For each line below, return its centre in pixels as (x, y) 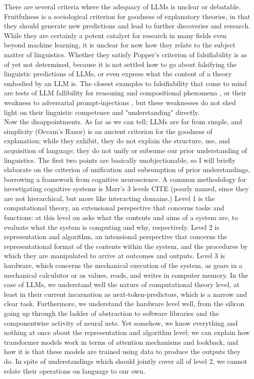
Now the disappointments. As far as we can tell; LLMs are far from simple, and (123, 122)
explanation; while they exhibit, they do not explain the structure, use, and (117, 141)
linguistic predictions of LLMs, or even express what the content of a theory (118, 74)
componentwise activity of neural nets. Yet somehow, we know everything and (121, 323)
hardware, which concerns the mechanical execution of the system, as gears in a (123, 265)
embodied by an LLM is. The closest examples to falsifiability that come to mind (126, 83)
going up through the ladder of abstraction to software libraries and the (112, 313)
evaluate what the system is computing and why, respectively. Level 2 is (112, 227)
